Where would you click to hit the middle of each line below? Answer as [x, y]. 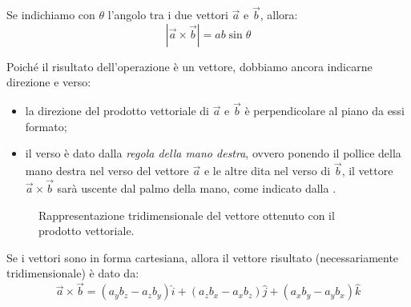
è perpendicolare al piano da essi [324, 111]
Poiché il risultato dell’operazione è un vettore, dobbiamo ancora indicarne [189, 66]
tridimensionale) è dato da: [73, 273]
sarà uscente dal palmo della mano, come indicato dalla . [197, 188]
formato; [46, 126]
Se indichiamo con [51, 15]
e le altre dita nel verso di [267, 171]
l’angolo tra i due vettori [168, 15]
